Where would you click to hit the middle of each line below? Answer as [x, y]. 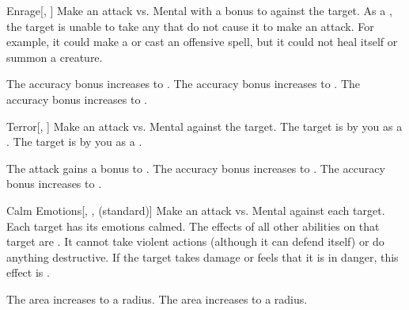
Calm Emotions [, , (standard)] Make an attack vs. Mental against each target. [196, 210]
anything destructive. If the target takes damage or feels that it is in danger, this [203, 256]
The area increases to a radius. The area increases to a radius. [157, 299]
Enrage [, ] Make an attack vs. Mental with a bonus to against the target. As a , [199, 10]
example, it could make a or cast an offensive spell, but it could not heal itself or [202, 42]
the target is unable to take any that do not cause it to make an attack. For [190, 26]
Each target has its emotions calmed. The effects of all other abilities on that [193, 226]
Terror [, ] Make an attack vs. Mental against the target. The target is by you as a [204, 126]
